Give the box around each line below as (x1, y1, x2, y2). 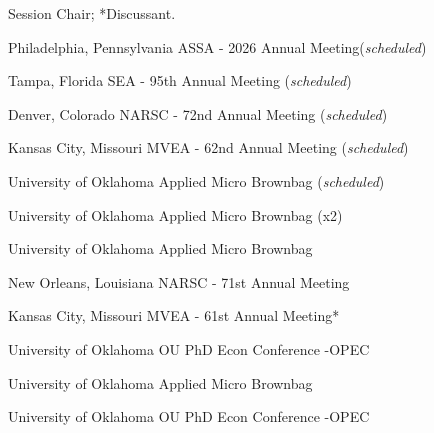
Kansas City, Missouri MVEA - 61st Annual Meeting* (8, 305, 340, 326)
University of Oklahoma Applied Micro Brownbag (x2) (8, 204, 343, 225)
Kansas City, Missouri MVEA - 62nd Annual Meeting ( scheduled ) (8, 137, 409, 158)
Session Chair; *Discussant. (8, 3, 176, 23)
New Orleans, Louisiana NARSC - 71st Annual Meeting (8, 271, 350, 292)
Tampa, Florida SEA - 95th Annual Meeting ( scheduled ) (8, 70, 352, 91)
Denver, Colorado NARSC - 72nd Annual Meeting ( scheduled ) (8, 103, 388, 124)
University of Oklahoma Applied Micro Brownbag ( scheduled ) (8, 170, 385, 191)
